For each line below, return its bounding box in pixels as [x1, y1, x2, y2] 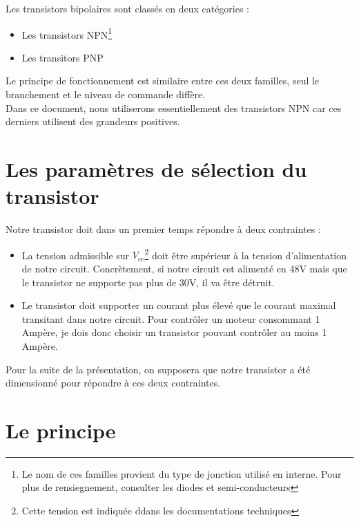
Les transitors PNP [21, 50, 104, 64]
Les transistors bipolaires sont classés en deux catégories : [6, 1, 250, 15]
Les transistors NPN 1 [21, 25, 113, 41]
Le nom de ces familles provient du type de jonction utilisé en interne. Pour [21, 466, 342, 481]
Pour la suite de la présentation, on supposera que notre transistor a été [6, 362, 311, 376]
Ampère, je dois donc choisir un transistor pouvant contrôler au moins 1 [21, 325, 327, 339]
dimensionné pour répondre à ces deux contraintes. [6, 375, 221, 390]
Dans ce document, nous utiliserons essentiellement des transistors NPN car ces [6, 100, 342, 115]
